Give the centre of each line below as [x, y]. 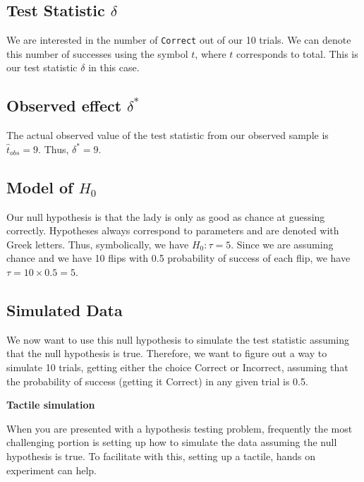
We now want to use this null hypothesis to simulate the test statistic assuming [178, 339]
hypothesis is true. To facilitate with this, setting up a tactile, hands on [161, 456]
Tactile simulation [51, 405]
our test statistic [42, 67]
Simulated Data [65, 310]
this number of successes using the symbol [97, 53]
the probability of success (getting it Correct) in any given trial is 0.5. [157, 381]
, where [211, 53]
